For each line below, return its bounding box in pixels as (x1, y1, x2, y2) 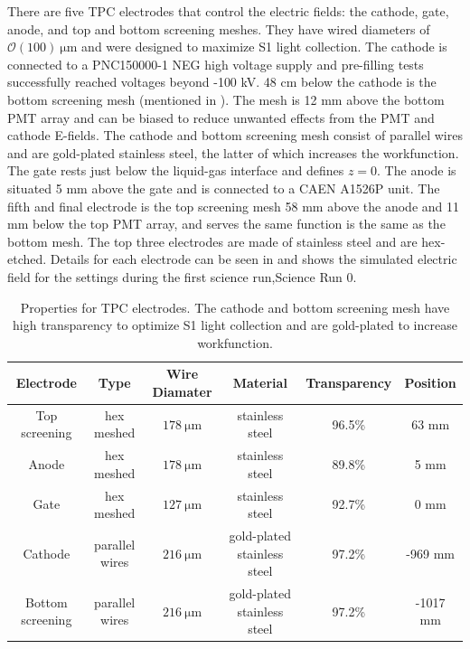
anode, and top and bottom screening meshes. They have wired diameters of (7, 19, 430, 38)
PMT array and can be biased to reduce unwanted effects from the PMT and (7, 108, 435, 127)
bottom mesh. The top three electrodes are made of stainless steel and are (7, 231, 418, 250)
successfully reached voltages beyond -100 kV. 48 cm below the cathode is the (7, 72, 437, 91)
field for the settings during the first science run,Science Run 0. (7, 267, 357, 286)
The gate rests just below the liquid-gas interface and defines (7, 161, 344, 180)
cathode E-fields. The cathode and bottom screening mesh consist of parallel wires (7, 126, 463, 145)
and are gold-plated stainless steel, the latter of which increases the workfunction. (7, 143, 459, 162)
